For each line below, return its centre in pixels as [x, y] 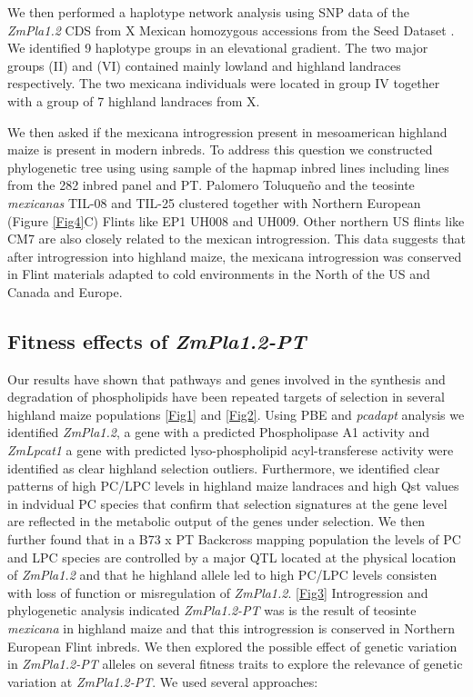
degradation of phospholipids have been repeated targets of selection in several [226, 397]
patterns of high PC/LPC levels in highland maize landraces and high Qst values [233, 486]
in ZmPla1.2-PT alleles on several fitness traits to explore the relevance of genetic [235, 664]
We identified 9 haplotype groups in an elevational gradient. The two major [218, 48]
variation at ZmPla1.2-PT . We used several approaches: [163, 681]
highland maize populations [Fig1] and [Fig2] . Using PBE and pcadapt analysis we [236, 414]
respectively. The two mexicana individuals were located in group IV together [224, 83]
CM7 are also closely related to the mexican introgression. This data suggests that [236, 239]
